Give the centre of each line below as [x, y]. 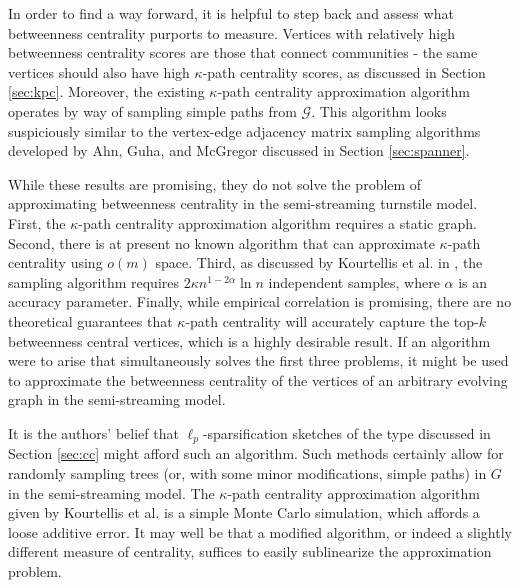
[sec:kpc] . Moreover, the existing [106, 91]
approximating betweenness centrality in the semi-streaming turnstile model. [243, 203]
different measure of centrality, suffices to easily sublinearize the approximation [250, 551]
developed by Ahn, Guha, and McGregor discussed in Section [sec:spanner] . [239, 150]
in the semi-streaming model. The [111, 492]
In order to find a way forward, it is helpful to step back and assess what [231, 13]
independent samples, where [354, 281]
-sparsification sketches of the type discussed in [346, 432]
